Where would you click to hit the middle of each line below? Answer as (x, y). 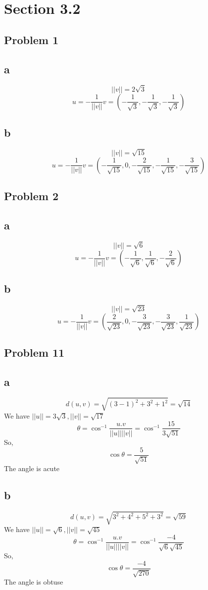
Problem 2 (31, 196)
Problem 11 (34, 352)
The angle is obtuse (34, 582)
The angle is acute (32, 468)
